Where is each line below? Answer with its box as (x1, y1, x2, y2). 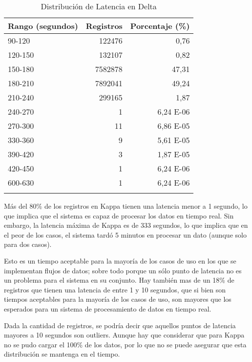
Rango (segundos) (8, 20, 78, 31)
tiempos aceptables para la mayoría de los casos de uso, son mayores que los (4, 294, 231, 304)
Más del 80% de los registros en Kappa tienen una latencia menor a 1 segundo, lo (4, 201, 248, 211)
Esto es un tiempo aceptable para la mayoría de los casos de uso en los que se (4, 255, 236, 265)
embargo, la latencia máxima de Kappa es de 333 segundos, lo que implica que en (4, 220, 248, 230)
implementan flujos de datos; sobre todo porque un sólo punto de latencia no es (4, 265, 242, 275)
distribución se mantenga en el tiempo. (4, 349, 120, 359)
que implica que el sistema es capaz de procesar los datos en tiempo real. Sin (4, 210, 234, 220)
